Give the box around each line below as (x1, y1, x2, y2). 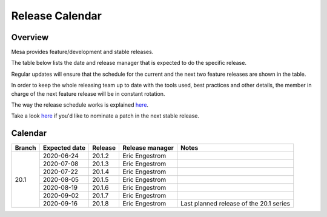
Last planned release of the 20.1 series (180, 199, 291, 208)
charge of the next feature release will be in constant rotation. (11, 90, 165, 97)
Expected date (42, 144, 86, 152)
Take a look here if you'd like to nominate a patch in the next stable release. (11, 112, 200, 119)
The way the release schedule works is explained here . (11, 101, 148, 109)
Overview (11, 32, 49, 42)
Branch (15, 144, 36, 152)
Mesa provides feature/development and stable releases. (11, 48, 154, 56)
